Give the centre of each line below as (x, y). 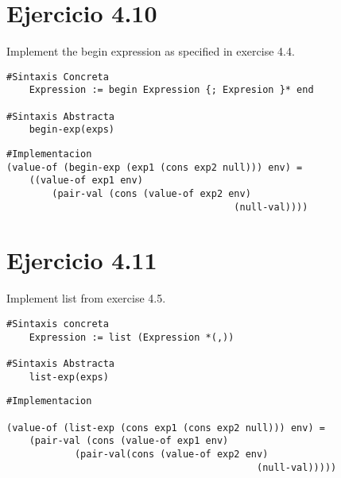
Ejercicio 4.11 (82, 260)
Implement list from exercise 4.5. (86, 298)
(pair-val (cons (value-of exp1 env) (129, 441)
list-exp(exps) (69, 377)
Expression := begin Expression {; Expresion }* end (171, 90)
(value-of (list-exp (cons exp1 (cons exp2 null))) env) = (166, 428)
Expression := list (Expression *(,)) (132, 337)
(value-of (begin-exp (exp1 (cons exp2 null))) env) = (155, 167)
